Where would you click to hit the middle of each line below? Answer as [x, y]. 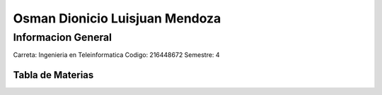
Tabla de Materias [53, 75]
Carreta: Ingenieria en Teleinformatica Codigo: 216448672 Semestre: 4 [116, 55]
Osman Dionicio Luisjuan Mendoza [117, 18]
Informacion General [63, 37]
